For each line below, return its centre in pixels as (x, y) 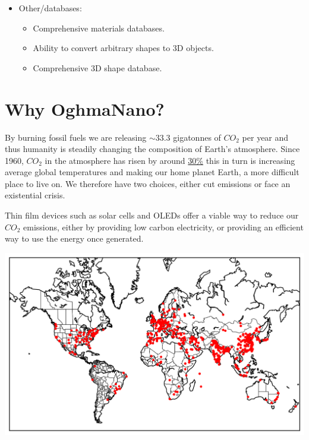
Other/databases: (50, 8)
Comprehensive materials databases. (99, 28)
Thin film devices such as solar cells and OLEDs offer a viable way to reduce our (152, 215)
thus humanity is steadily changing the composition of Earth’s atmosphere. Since (152, 149)
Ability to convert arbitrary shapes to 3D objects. (123, 48)
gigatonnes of (197, 137)
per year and (265, 137)
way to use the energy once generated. (74, 238)
